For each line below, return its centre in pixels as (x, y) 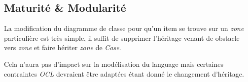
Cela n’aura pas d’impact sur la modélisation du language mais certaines (114, 64)
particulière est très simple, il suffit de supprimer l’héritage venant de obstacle (122, 38)
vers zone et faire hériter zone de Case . (63, 47)
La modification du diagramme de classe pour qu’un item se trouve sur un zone (124, 28)
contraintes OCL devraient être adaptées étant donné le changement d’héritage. (124, 73)
